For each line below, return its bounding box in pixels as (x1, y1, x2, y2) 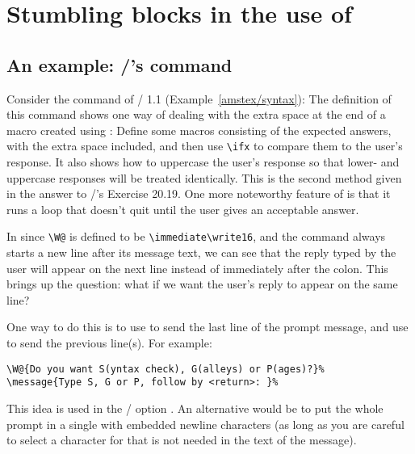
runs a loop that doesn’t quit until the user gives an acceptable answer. (6, 200, 359, 217)
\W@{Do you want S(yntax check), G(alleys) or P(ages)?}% (6, 363, 325, 375)
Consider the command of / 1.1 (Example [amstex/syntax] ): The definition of (6, 90, 392, 107)
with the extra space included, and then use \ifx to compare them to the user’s (6, 137, 403, 154)
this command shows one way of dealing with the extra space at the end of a (6, 106, 386, 123)
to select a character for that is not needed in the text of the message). (6, 431, 357, 448)
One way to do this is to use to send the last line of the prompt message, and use (6, 318, 409, 335)
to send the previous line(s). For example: (6, 334, 212, 351)
